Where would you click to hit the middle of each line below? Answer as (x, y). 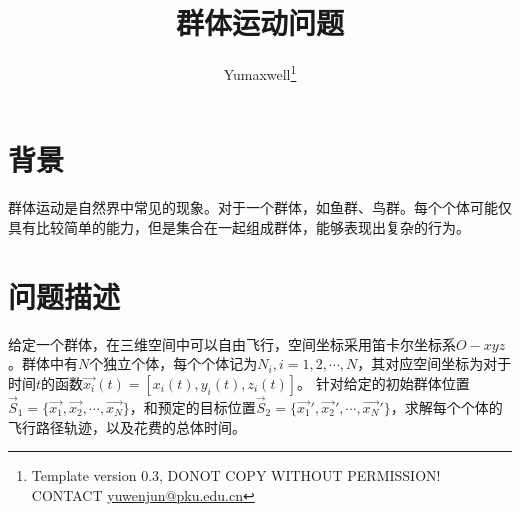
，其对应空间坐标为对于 (434, 363)
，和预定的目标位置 (192, 407)
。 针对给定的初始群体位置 (383, 382)
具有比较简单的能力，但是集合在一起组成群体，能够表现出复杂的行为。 (239, 226)
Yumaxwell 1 (260, 72)
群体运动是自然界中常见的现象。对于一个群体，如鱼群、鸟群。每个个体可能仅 (260, 207)
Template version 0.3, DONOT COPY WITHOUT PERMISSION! (236, 475)
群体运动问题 (259, 22)
